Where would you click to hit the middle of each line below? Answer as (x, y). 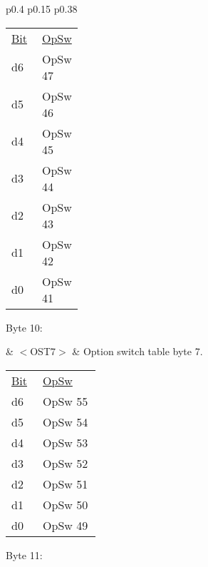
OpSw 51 (66, 484)
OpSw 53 (66, 442)
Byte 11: (24, 555)
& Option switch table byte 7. (137, 351)
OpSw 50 (66, 504)
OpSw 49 (66, 525)
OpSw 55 (66, 401)
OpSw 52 (66, 463)
